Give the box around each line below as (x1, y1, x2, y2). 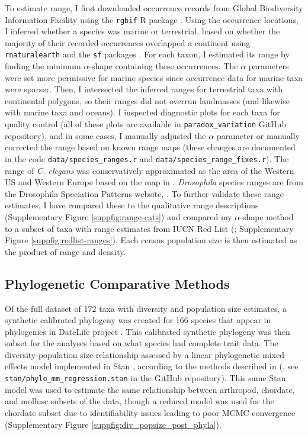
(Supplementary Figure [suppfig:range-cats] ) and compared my (5, 210, 232, 223)
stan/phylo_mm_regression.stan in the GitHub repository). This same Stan (5, 372, 286, 384)
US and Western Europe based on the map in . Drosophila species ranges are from (5, 176, 303, 188)
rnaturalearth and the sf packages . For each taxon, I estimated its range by (5, 48, 290, 60)
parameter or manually (216, 129, 300, 141)
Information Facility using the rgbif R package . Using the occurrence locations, (5, 13, 299, 25)
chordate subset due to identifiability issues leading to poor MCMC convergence (5, 406, 296, 418)
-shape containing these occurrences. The (89, 60, 238, 72)
